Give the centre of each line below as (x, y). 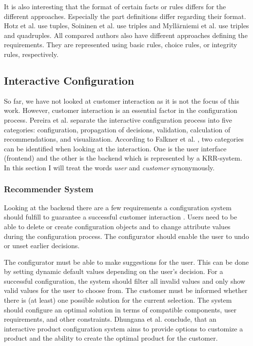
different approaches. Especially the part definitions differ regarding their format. (125, 16)
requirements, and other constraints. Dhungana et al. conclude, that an (110, 319)
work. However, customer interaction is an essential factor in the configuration (121, 110)
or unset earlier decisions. (42, 246)
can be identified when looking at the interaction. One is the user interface (115, 148)
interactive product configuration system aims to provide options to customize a (124, 328)
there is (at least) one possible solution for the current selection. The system (118, 300)
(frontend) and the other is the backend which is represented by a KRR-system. (123, 158)
